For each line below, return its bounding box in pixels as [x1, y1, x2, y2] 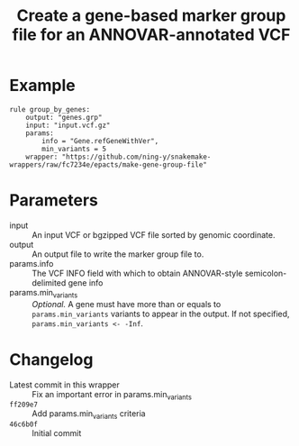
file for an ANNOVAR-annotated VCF [12, 24, 291, 45]
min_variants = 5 [41, 144, 106, 153]
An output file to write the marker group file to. [32, 249, 204, 259]
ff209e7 [9, 400, 39, 410]
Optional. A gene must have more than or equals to [32, 298, 222, 309]
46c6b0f [9, 420, 39, 429]
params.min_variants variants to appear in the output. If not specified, [32, 308, 290, 319]
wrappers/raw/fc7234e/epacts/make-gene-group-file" [9, 159, 207, 169]
